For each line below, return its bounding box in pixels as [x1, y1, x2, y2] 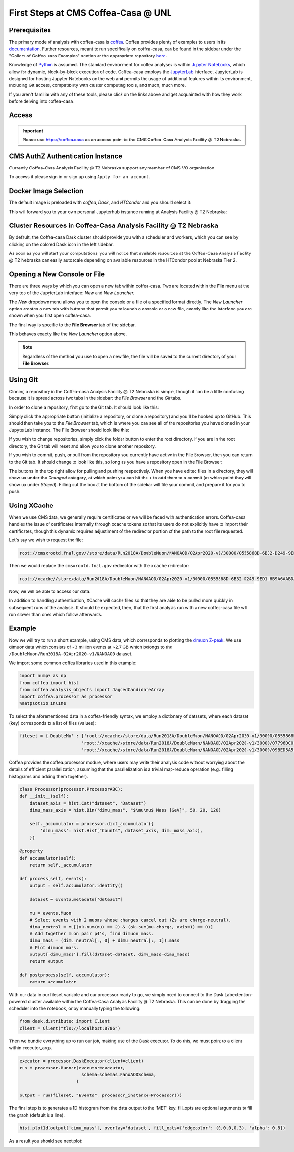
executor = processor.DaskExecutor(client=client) [19, 1058, 144, 1064]
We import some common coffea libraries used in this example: [9, 660, 137, 666]
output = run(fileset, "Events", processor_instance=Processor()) [19, 1093, 182, 1098]
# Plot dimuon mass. [29, 945, 79, 950]
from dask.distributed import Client [19, 1018, 110, 1024]
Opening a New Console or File [9, 270, 105, 279]
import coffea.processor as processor [19, 694, 113, 700]
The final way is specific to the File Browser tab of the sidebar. [9, 322, 136, 328]
